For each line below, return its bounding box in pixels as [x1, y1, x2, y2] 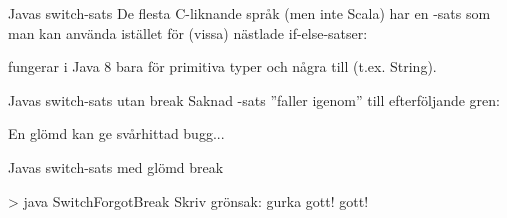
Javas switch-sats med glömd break [8, 156, 224, 177]
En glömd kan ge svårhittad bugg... [8, 123, 225, 144]
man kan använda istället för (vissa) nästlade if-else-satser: [8, 22, 368, 43]
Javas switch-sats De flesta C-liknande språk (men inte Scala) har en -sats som [8, 3, 491, 23]
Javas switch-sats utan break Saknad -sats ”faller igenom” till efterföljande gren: [8, 89, 500, 110]
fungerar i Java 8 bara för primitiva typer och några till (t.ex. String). [8, 56, 437, 77]
